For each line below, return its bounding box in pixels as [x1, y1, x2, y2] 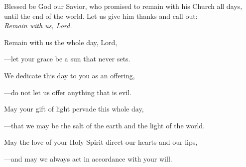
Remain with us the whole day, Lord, [4, 37, 118, 47]
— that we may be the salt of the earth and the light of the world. [4, 120, 205, 130]
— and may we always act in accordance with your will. [4, 153, 172, 164]
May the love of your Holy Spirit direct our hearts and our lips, [4, 137, 198, 147]
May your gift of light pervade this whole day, [4, 104, 144, 114]
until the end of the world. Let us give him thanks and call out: [4, 10, 198, 21]
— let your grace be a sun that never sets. [4, 54, 130, 64]
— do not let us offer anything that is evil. [4, 87, 132, 97]
